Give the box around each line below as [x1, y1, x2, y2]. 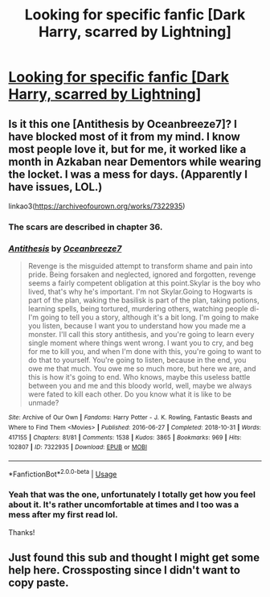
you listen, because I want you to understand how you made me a [27, 321, 247, 331]
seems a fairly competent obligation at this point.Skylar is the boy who [27, 278, 261, 288]
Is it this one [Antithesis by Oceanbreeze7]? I [8, 117, 237, 130]
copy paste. [8, 576, 70, 590]
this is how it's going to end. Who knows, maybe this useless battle [27, 373, 251, 382]
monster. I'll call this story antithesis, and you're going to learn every [27, 330, 255, 340]
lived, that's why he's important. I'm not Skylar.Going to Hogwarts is [27, 287, 253, 297]
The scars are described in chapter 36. [8, 221, 163, 233]
